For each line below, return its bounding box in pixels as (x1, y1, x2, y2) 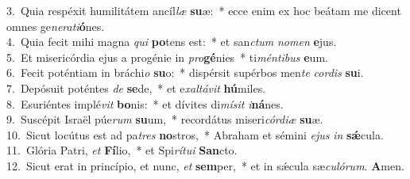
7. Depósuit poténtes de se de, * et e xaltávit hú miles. (6, 79, 266, 96)
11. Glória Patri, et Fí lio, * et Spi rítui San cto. (6, 142, 238, 158)
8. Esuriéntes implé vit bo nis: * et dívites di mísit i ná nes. (6, 95, 284, 112)
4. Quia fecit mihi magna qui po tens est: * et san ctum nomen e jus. (6, 33, 337, 50)
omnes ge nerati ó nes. (6, 17, 105, 34)
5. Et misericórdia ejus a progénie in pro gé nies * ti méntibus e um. (6, 48, 328, 65)
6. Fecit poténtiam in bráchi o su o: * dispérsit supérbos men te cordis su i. (6, 64, 364, 81)
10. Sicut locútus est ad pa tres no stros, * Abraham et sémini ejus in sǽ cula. (6, 126, 384, 143)
